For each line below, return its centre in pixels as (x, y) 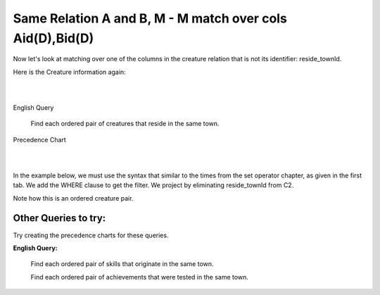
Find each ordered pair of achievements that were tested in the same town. (140, 277)
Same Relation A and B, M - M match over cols (150, 18)
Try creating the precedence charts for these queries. (91, 235)
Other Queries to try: (59, 218)
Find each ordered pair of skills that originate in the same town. (122, 264)
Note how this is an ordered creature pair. (73, 198)
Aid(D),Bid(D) (53, 38)
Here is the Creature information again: (69, 72)
